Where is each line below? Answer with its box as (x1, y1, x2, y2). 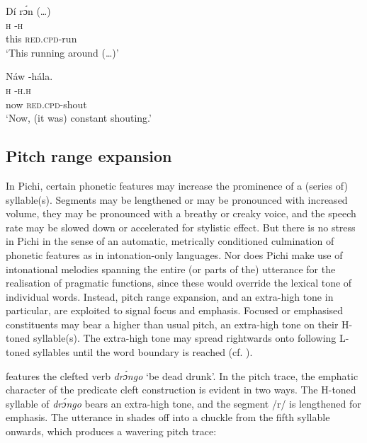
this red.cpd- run (6, 31, 77, 46)
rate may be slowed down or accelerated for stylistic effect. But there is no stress (6, 219, 356, 234)
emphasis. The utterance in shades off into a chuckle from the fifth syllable (6, 410, 330, 425)
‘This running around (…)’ (6, 45, 119, 59)
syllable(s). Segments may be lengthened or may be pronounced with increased (6, 192, 348, 207)
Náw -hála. (6, 69, 53, 84)
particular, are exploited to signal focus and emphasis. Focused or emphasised (6, 303, 344, 318)
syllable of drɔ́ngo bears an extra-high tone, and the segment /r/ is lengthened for (6, 396, 361, 410)
